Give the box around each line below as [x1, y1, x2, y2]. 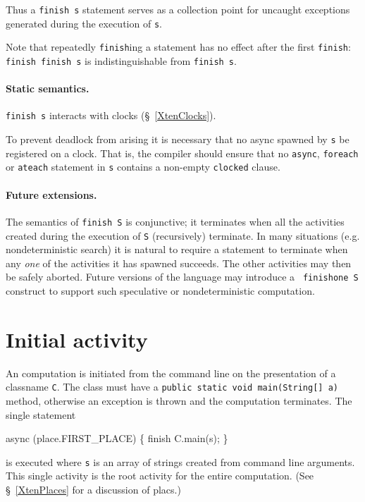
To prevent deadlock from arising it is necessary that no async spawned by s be [6, 132, 349, 147]
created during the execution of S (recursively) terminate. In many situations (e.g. [6, 228, 360, 243]
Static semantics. [6, 81, 89, 96]
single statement [6, 407, 76, 422]
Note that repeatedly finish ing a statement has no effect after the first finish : [6, 39, 351, 54]
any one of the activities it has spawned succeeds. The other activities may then [6, 255, 352, 270]
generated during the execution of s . [6, 16, 162, 30]
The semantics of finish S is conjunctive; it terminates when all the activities [6, 214, 345, 228]
